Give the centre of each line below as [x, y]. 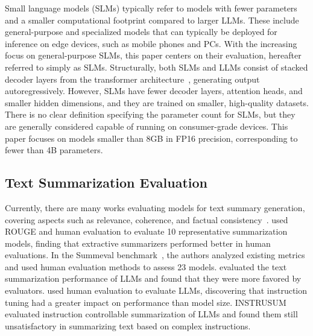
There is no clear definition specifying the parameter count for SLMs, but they [150, 114]
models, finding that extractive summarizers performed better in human [138, 243]
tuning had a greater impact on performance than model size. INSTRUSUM [146, 302]
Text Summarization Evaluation [106, 182]
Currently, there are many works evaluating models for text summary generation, [155, 207]
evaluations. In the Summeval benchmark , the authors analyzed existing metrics [155, 255]
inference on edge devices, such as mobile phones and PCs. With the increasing [151, 43]
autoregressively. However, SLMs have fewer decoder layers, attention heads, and [154, 91]
